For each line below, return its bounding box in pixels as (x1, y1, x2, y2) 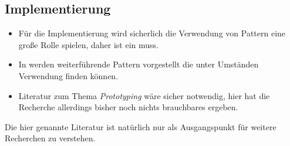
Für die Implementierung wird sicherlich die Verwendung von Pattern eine (18, 27, 286, 39)
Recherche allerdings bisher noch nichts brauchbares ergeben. (18, 101, 238, 113)
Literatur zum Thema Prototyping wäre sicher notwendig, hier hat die (18, 89, 270, 101)
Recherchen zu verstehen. (5, 132, 96, 144)
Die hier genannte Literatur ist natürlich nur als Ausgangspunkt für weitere (5, 120, 276, 133)
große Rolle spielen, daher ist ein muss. (18, 38, 159, 50)
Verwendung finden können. (18, 69, 119, 82)
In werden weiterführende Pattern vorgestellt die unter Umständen (18, 58, 259, 70)
